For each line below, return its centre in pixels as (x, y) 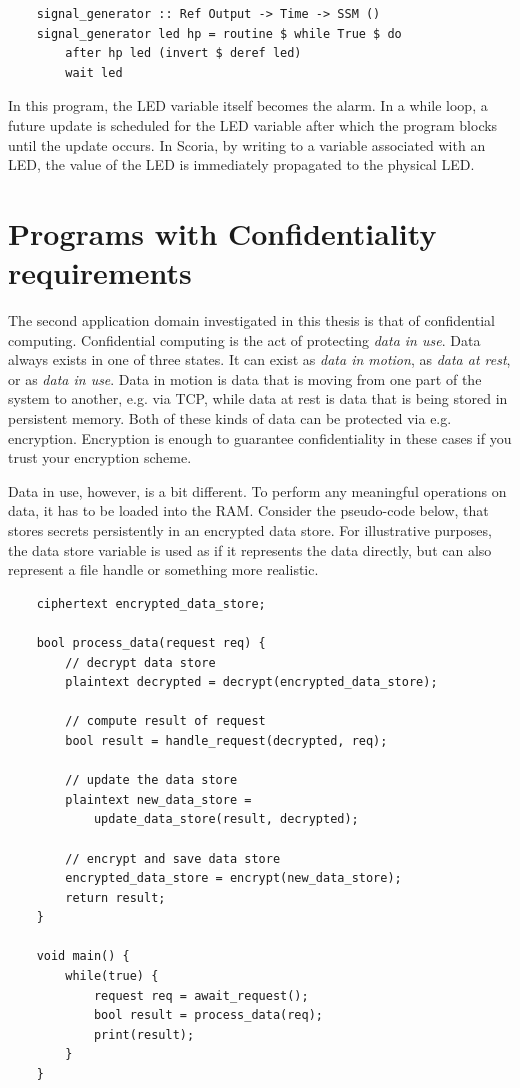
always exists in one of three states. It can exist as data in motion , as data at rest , (259, 359)
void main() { (83, 956)
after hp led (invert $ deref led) (183, 53)
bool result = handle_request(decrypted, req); (226, 740)
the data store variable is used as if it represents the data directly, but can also (250, 549)
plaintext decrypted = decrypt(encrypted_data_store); (251, 682)
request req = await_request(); (201, 995)
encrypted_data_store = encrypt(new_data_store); (233, 878)
